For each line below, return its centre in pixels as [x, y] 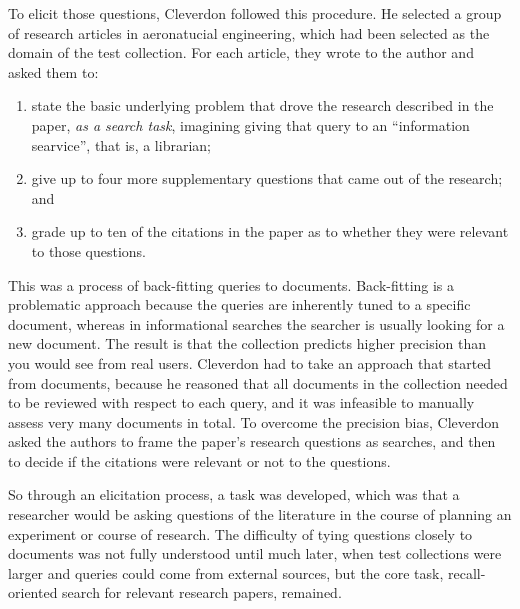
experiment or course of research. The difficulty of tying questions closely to [240, 533]
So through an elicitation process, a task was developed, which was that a [234, 494]
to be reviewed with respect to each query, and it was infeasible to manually [241, 402]
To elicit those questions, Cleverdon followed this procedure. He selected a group [255, 13]
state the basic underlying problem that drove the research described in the [262, 105]
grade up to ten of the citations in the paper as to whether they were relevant [270, 231]
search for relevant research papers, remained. [202, 592]
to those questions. [88, 250]
